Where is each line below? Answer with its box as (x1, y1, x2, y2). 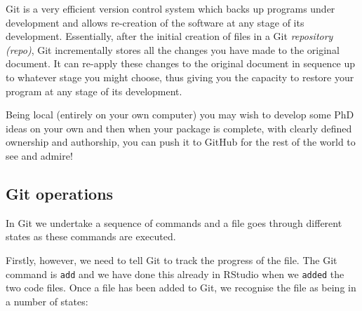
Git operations (6, 182, 114, 204)
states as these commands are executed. (6, 229, 176, 244)
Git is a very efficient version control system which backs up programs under (6, 1, 335, 15)
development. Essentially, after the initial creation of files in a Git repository (6, 29, 333, 43)
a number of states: (6, 293, 88, 308)
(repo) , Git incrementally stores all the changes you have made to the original (6, 42, 340, 57)
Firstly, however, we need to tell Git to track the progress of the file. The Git (6, 252, 337, 267)
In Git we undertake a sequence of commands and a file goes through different (6, 215, 342, 230)
